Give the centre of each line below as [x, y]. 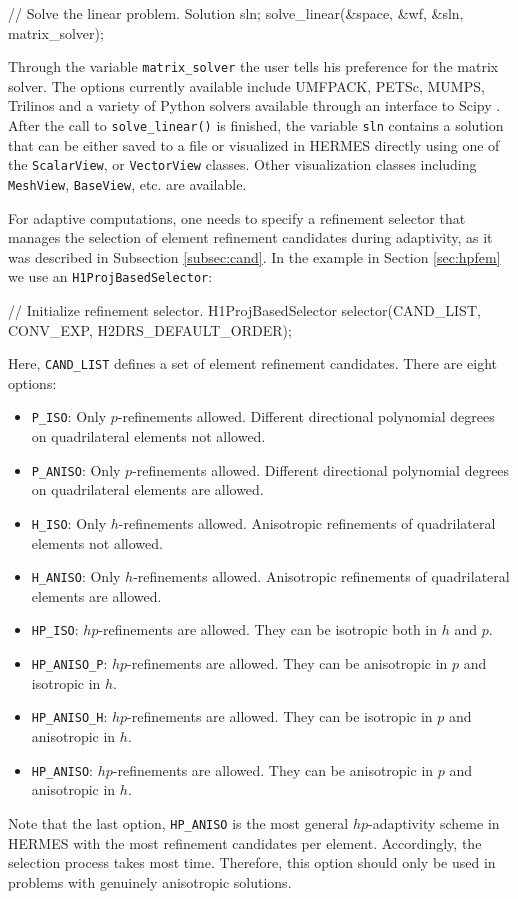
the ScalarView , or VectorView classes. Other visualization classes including [242, 164]
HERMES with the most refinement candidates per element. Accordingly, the [245, 842]
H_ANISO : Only [76, 576]
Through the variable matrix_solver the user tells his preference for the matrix [253, 66]
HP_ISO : [55, 629]
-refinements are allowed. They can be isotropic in [280, 716]
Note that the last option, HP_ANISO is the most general [178, 822]
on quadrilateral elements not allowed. [148, 436]
